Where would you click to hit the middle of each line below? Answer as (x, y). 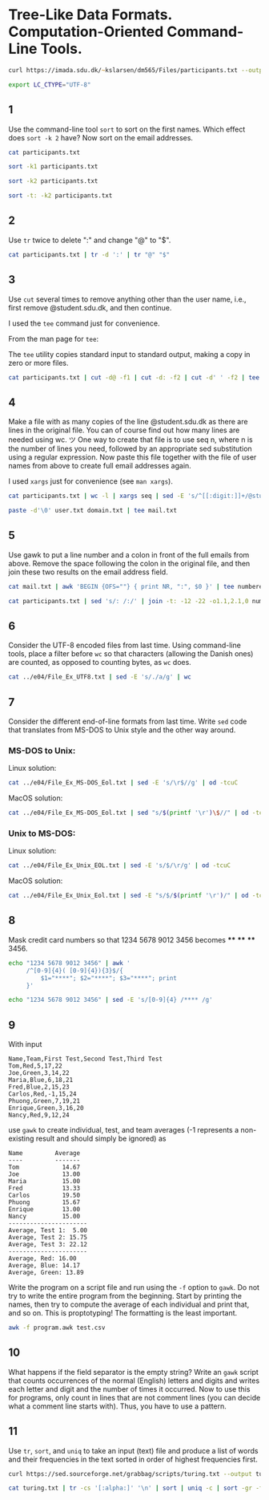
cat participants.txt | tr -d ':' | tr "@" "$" (89, 254)
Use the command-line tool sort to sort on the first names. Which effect (127, 129)
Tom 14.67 (44, 1168)
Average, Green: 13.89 (46, 1273)
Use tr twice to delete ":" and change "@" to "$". (90, 240)
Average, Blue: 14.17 (44, 1266)
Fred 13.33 (44, 1189)
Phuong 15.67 (44, 1202)
